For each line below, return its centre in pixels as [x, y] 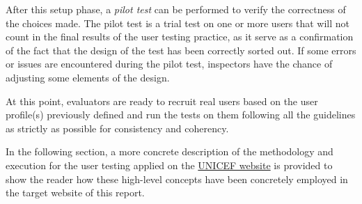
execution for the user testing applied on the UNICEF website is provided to [169, 165]
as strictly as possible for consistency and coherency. [117, 128]
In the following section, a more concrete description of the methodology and [170, 151]
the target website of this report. [75, 193]
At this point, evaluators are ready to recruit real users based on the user [162, 101]
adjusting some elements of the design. [88, 77]
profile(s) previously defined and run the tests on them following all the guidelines [181, 115]
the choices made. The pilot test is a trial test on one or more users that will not [178, 23]
